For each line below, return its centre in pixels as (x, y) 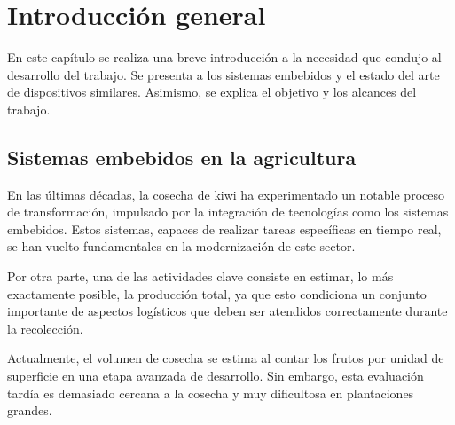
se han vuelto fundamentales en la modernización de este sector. (181, 246)
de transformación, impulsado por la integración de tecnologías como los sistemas (228, 212)
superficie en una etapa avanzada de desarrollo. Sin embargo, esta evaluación (216, 376)
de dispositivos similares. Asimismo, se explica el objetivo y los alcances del (212, 92)
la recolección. (45, 328)
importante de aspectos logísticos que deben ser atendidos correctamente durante (227, 311)
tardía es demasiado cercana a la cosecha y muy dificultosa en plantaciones (211, 393)
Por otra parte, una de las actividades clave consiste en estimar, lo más (200, 276)
